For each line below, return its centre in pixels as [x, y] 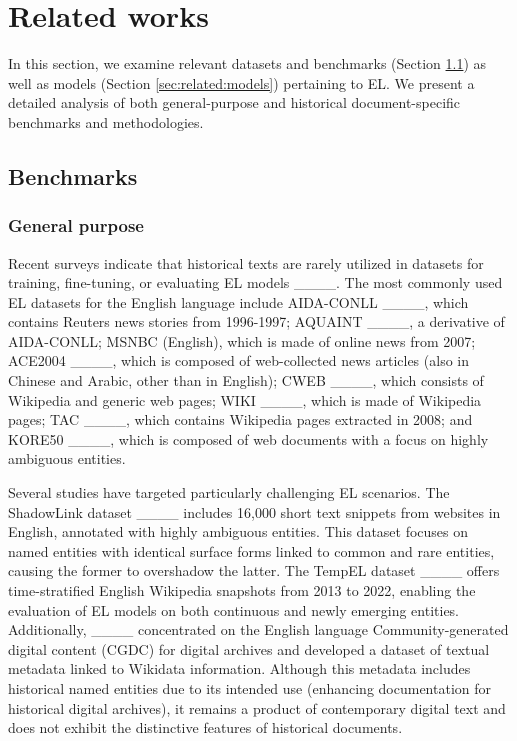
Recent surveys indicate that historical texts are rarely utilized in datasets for [246, 262]
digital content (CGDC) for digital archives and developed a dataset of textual [249, 648]
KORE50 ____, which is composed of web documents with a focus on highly [248, 438]
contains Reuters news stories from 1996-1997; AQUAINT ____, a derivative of [256, 321]
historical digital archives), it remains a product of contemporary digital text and [257, 707]
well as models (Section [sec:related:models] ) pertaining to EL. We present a [241, 82]
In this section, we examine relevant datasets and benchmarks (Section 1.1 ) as [247, 63]
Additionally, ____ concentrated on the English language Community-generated [258, 629]
